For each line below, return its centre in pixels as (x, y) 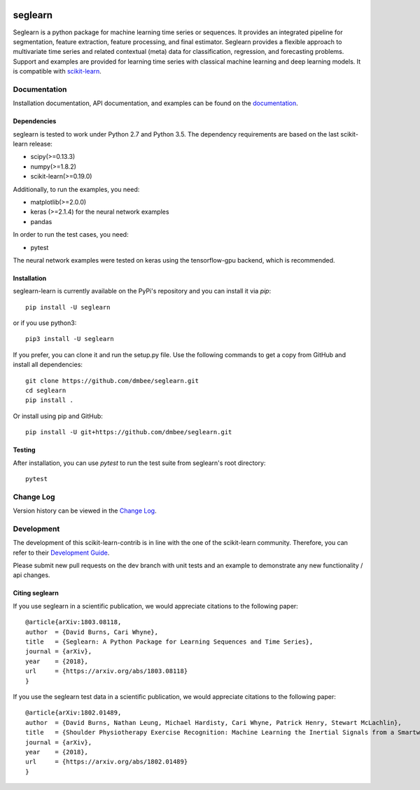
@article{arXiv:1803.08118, (73, 622)
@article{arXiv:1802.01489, (73, 713)
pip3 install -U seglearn (70, 339)
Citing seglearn (36, 593)
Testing (24, 450)
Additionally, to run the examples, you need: (76, 189)
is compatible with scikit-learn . (57, 71)
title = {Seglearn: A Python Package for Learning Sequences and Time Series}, (169, 642)
